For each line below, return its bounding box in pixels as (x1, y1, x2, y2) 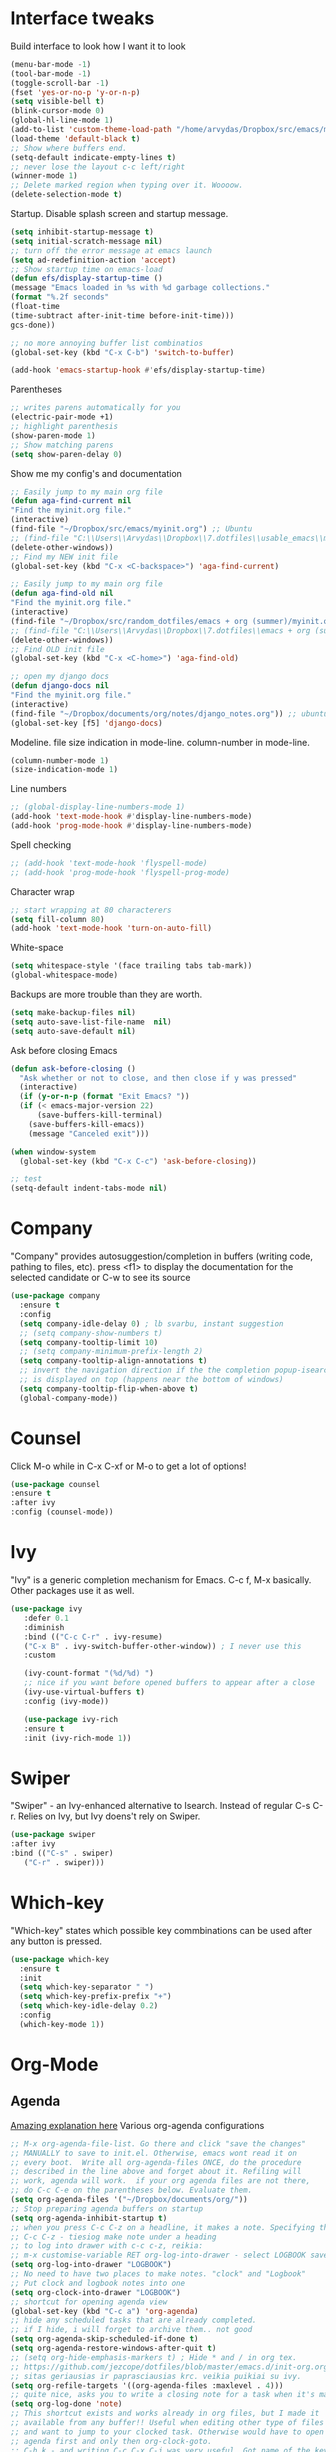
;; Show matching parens (10, 440, 114, 450)
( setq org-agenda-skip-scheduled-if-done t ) (10, 2334, 199, 2344)
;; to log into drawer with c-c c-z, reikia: (10, 2241, 203, 2251)
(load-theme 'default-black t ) (10, 133, 141, 144)
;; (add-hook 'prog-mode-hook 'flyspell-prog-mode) (10, 867, 230, 877)
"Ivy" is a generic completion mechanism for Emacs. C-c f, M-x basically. (10, 1574, 312, 1586)
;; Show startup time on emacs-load (10, 264, 163, 274)
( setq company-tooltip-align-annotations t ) (19, 1356, 208, 1366)
